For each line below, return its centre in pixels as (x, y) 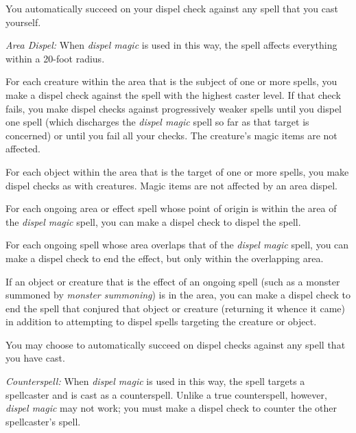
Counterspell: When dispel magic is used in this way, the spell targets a (155, 381)
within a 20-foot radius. (55, 58)
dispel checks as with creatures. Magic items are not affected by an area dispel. (171, 185)
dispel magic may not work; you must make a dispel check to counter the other (171, 408)
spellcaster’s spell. (43, 421)
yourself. (23, 22)
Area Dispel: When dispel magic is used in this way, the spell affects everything (171, 45)
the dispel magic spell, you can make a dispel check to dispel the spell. (153, 221)
